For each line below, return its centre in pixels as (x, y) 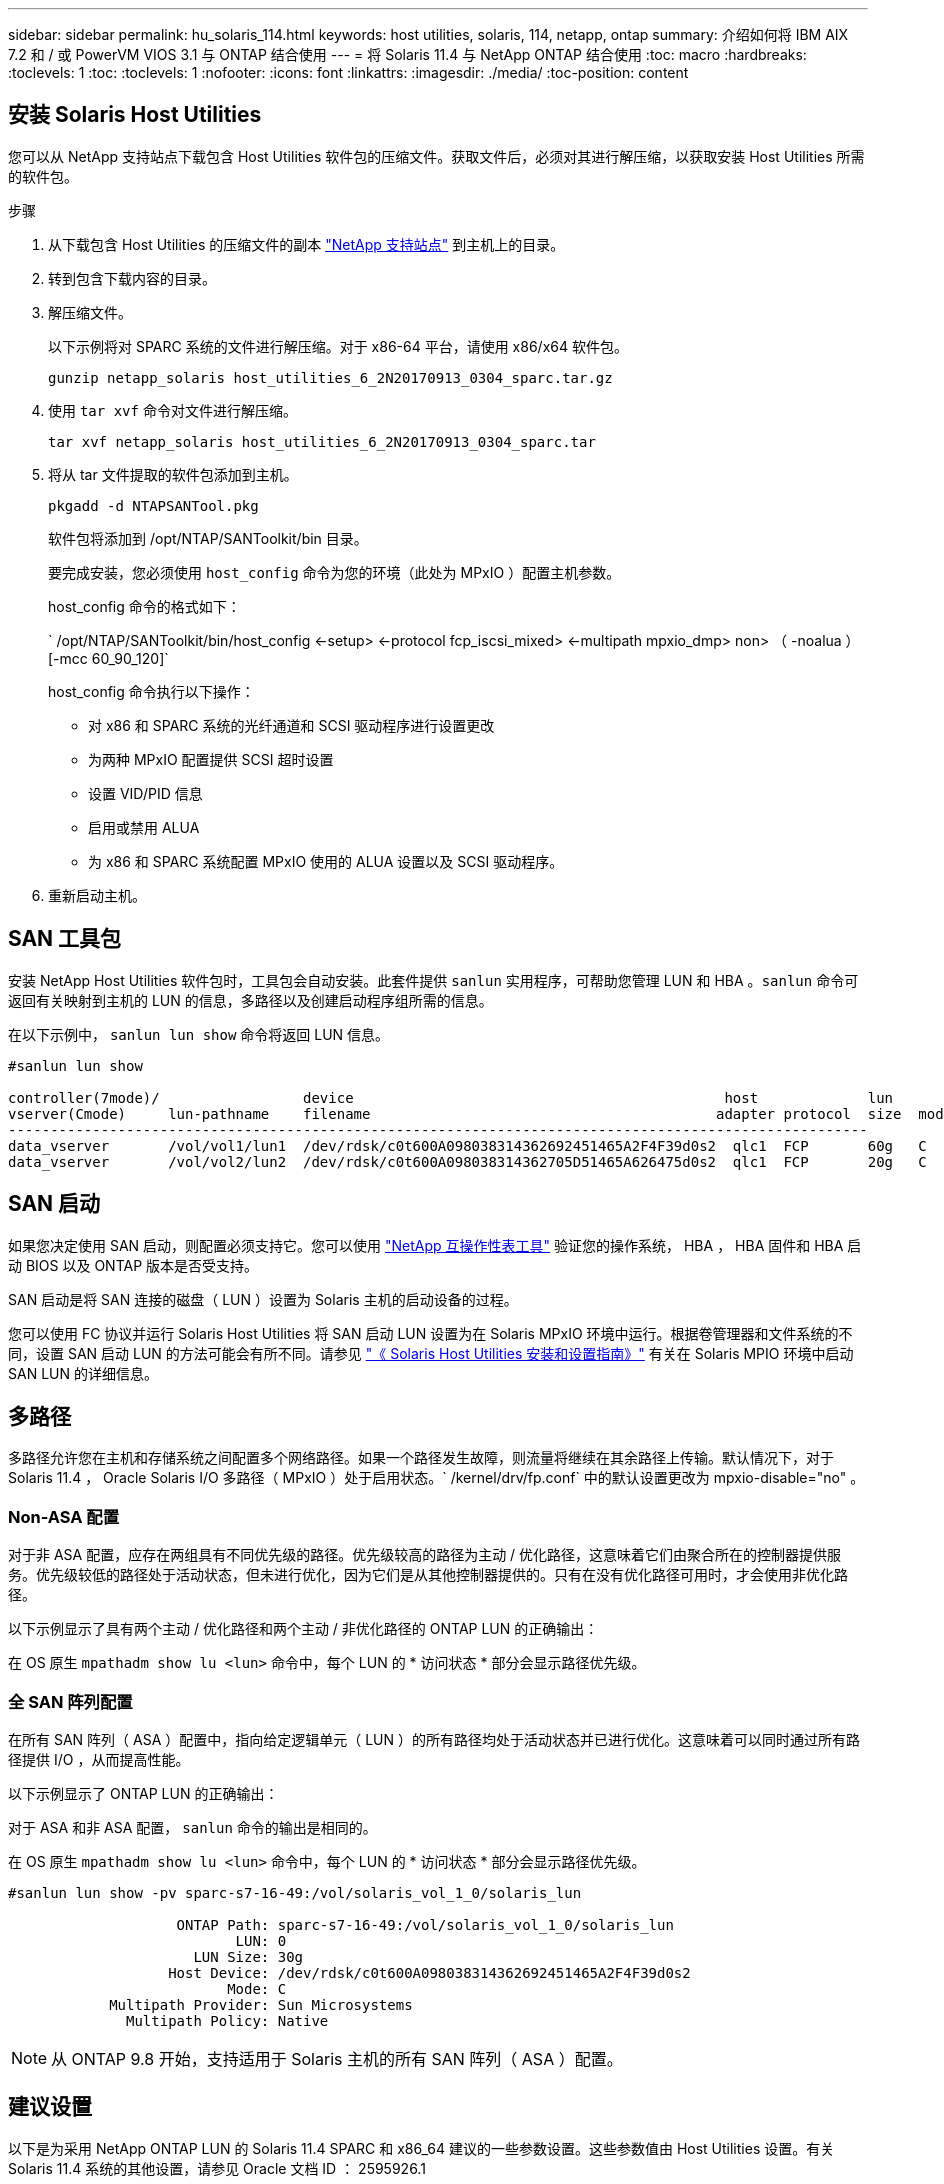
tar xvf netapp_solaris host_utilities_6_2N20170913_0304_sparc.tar (322, 441)
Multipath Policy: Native (227, 2020)
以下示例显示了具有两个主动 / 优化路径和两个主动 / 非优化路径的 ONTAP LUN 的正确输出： (303, 1629)
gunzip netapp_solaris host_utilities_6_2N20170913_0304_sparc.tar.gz (330, 377)
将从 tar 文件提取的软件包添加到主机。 (173, 474)
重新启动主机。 (97, 895)
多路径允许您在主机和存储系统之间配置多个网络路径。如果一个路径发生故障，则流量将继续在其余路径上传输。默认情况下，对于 (421, 1458)
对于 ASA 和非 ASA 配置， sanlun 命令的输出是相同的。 (192, 1827)
